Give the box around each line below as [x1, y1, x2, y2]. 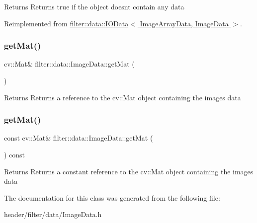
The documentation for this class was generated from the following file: [4, 192, 220, 203]
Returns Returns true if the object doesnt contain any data [4, 1, 184, 11]
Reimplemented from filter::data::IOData [4, 18, 129, 28]
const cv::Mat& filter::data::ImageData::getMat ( [4, 133, 153, 143]
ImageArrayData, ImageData [140, 18, 229, 28]
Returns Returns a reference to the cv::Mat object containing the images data [4, 92, 241, 102]
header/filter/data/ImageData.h [4, 209, 102, 220]
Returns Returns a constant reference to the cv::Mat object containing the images [4, 166, 254, 176]
